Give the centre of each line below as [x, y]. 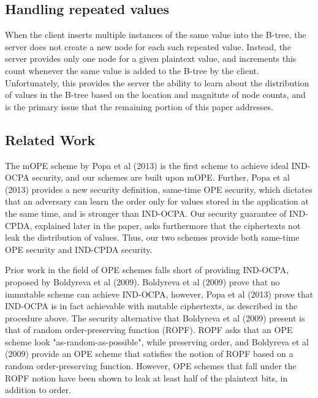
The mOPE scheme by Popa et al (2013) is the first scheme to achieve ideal [147, 165]
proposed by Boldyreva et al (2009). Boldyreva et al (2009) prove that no [142, 281]
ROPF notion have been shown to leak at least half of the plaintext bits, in [146, 377]
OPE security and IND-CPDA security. [79, 249]
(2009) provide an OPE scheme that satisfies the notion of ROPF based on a [149, 354]
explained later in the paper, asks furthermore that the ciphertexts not [168, 225]
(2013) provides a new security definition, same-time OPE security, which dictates [159, 189]
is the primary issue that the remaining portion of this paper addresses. [139, 106]
